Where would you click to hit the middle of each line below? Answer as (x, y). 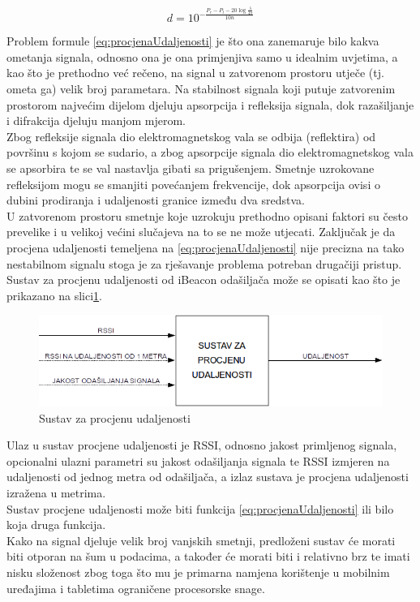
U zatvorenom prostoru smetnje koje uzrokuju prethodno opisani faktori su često (207, 215)
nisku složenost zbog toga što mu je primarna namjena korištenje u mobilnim (198, 572)
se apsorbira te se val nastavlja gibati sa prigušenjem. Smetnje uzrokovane (191, 168)
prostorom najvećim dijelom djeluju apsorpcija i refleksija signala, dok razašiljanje (210, 104)
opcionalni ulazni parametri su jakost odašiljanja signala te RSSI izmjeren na (198, 460)
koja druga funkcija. (56, 525)
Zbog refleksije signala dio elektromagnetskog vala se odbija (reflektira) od (191, 136)
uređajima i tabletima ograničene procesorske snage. (136, 588)
